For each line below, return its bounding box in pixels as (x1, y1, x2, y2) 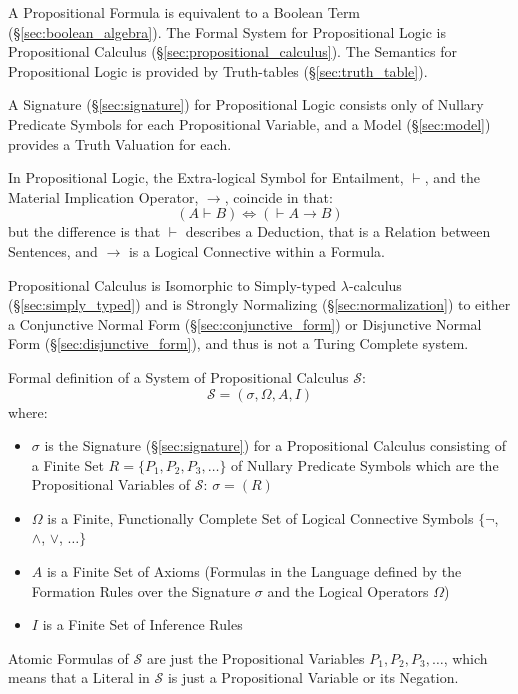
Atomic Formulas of (8, 647, 129, 668)
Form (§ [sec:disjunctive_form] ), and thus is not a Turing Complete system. (8, 333, 469, 354)
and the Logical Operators (267, 580, 429, 601)
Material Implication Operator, (8, 186, 199, 207)
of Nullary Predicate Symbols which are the (231, 454, 499, 475)
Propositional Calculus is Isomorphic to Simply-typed (8, 274, 337, 295)
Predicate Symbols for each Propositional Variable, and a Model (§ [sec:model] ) (8, 113, 491, 134)
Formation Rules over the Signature (31, 580, 251, 601)
